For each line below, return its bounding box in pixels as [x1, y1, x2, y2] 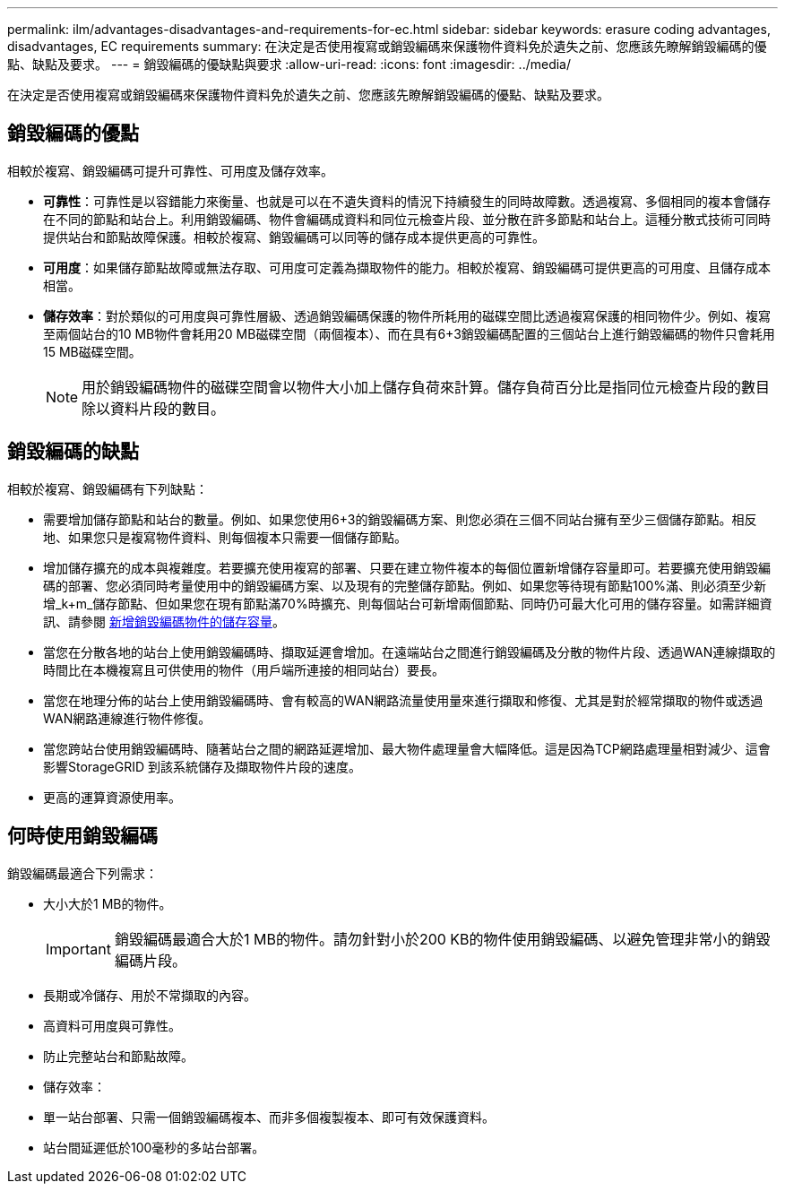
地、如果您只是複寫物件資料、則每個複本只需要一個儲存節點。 [43, 529, 407, 545]
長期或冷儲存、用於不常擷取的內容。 [43, 987, 256, 1003]
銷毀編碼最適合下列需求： [7, 865, 158, 881]
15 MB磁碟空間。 [43, 343, 142, 359]
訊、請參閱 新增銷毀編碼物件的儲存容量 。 [43, 613, 285, 629]
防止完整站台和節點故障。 [43, 1048, 194, 1064]
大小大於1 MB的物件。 [43, 895, 172, 911]
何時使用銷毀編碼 [7, 824, 158, 848]
